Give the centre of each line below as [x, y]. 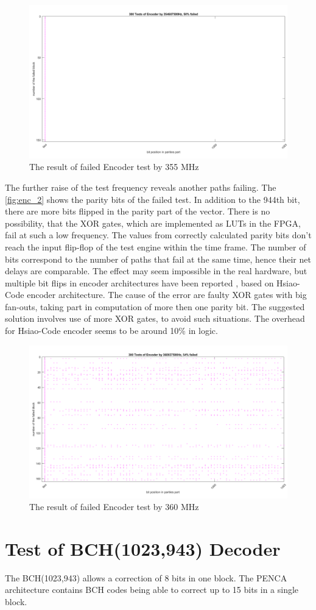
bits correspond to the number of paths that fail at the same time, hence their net [158, 259]
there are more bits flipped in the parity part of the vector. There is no [138, 211]
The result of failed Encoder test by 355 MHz [114, 167]
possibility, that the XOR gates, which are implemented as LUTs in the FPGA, [153, 223]
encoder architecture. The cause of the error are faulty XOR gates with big [167, 295]
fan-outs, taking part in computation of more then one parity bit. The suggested [155, 306]
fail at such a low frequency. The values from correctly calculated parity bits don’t [158, 235]
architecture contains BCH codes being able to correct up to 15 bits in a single [152, 590]
